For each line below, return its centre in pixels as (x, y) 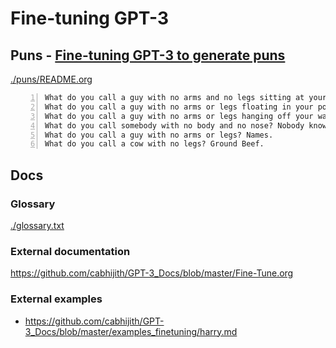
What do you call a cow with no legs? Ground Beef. (154, 144)
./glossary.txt (37, 225)
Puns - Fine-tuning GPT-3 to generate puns (148, 55)
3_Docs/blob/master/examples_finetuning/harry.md (131, 331)
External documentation (70, 251)
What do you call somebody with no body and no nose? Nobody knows (188, 125)
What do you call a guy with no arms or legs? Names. (159, 135)
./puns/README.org (51, 79)
